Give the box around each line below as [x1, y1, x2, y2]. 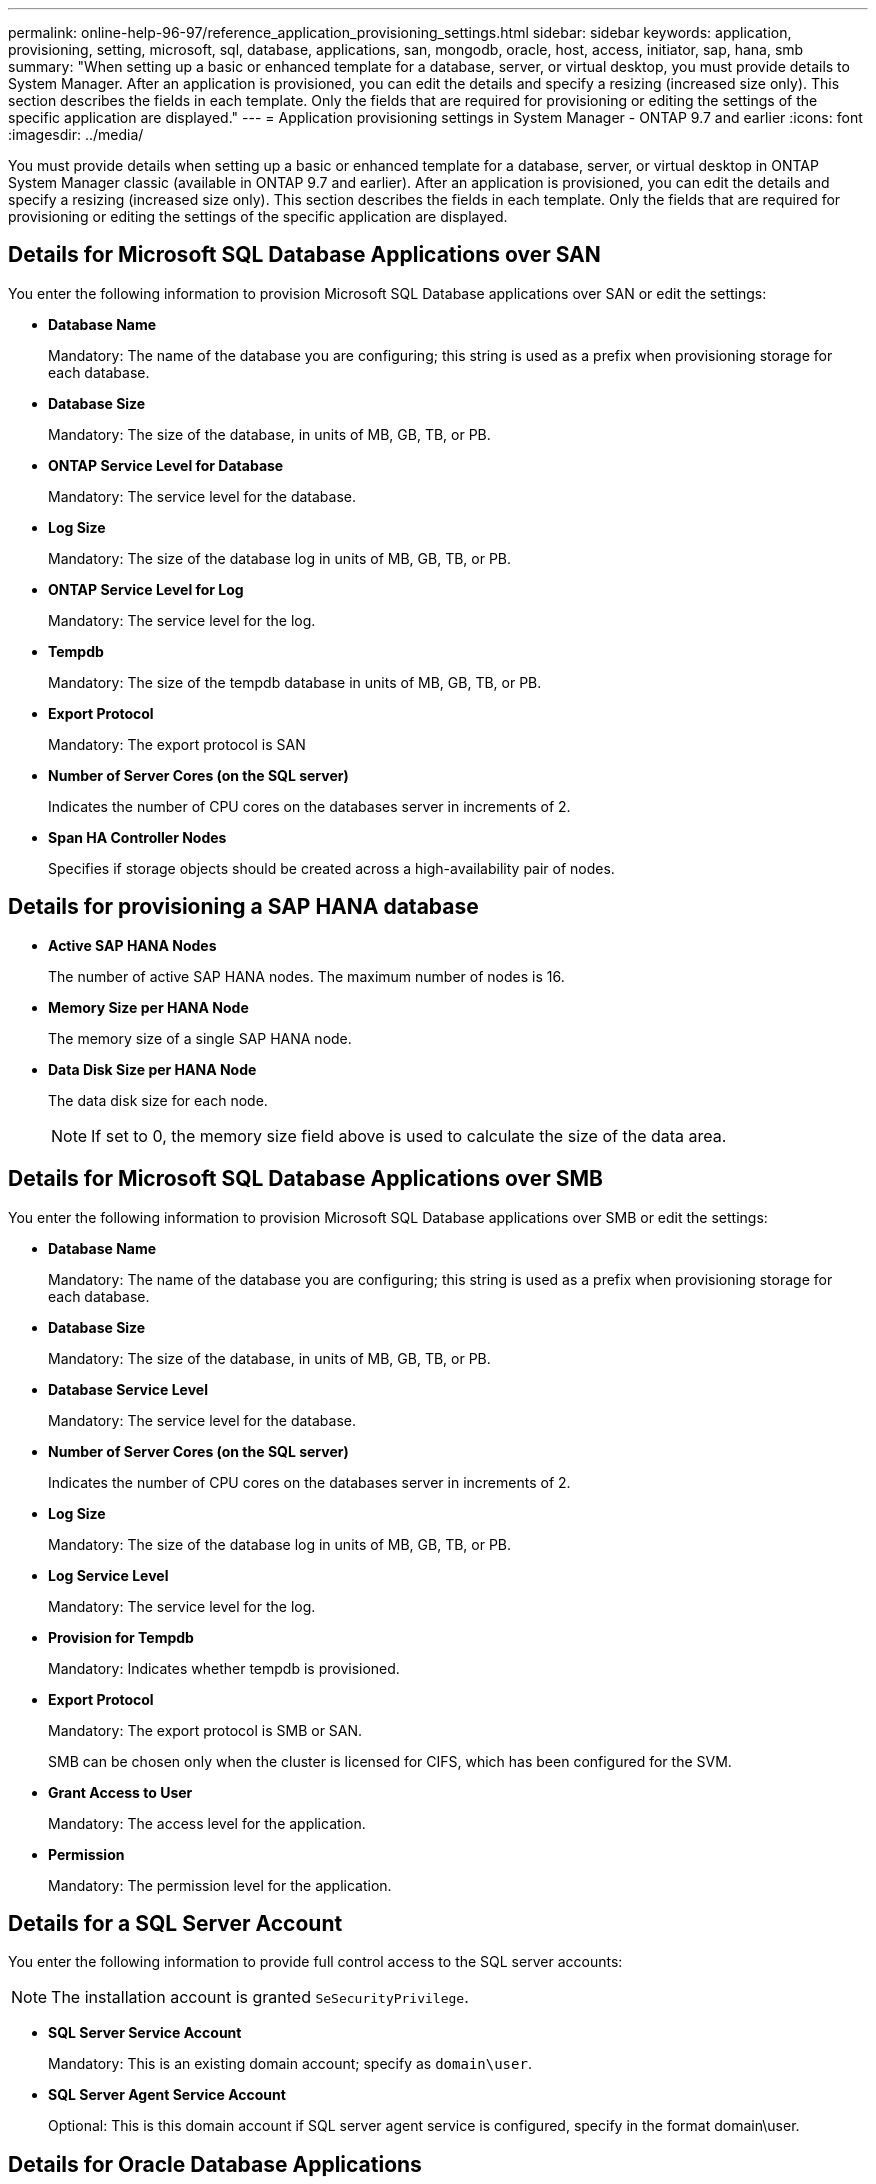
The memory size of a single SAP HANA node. [48, 1029, 352, 1047]
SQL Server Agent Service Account [48, 2086, 286, 2104]
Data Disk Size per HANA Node [48, 1060, 257, 1078]
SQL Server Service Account [48, 2024, 242, 2042]
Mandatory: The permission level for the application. [48, 1876, 392, 1894]
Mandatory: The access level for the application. [48, 1814, 366, 1832]
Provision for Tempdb [48, 1628, 194, 1646]
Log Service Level [48, 1566, 169, 1584]
